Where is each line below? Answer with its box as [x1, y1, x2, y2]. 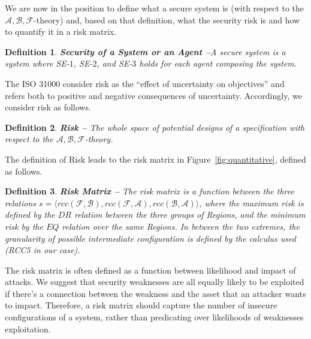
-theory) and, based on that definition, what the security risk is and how [34, 13, 300, 26]
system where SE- [5, 57, 70, 70]
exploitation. [5, 322, 51, 335]
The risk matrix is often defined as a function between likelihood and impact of [5, 263, 296, 276]
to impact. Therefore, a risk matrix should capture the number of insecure [5, 299, 277, 311]
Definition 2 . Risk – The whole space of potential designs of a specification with [5, 121, 305, 133]
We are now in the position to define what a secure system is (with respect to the [5, 2, 304, 14]
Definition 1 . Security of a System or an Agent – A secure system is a [5, 45, 286, 58]
